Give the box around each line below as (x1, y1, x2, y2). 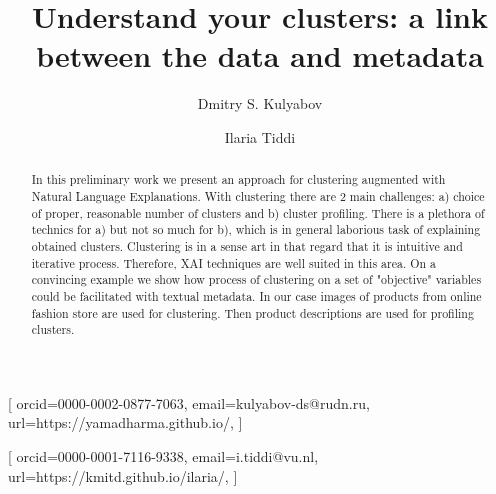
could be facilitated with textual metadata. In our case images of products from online (31, 287, 482, 304)
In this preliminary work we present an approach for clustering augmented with (31, 171, 446, 188)
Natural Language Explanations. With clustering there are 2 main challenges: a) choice (31, 187, 485, 204)
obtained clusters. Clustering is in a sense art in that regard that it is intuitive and (31, 237, 463, 254)
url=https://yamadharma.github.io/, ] (8, 412, 243, 433)
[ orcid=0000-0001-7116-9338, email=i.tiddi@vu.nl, (8, 446, 319, 467)
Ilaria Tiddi (224, 126, 296, 147)
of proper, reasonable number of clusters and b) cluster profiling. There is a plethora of (31, 204, 485, 221)
